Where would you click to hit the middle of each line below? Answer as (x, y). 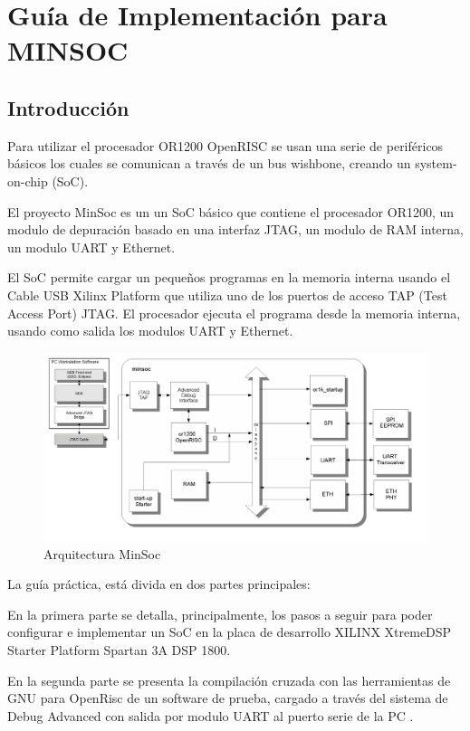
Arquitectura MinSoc (102, 553)
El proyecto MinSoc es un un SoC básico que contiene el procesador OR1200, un (231, 211)
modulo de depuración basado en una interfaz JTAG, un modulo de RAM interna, (235, 229)
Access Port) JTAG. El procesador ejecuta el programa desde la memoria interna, (234, 313)
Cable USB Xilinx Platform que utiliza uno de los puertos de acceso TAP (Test (227, 294)
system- (436, 163)
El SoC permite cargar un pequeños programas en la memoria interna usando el (229, 277)
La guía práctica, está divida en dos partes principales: (159, 584)
